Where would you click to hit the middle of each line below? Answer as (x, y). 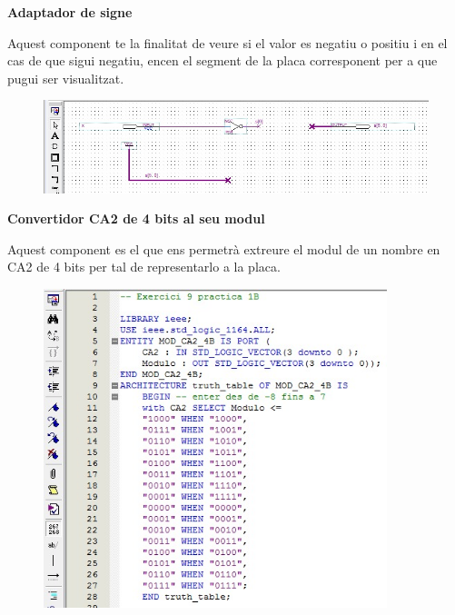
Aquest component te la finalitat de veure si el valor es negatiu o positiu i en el (227, 42)
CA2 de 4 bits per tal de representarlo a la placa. (144, 267)
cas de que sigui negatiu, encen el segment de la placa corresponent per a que (223, 60)
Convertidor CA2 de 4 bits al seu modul (136, 218)
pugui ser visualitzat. (66, 78)
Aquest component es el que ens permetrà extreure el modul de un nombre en (224, 248)
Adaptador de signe (70, 12)
